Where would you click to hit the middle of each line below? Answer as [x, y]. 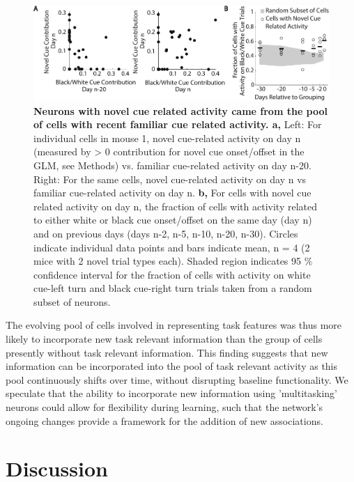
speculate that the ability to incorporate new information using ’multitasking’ [172, 393]
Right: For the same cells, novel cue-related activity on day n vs [170, 179]
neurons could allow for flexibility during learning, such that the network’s [164, 407]
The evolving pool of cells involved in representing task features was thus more [174, 325]
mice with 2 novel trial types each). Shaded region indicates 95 [168, 261]
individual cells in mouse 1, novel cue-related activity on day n [167, 138]
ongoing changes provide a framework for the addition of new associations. [164, 420]
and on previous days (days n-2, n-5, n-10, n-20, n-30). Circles [166, 233]
